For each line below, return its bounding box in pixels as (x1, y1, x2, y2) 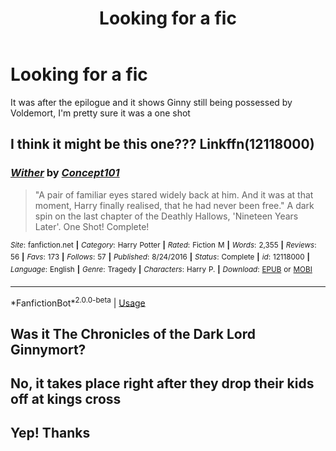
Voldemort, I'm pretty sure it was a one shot (10, 107, 191, 119)
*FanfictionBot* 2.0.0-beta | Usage (10, 295, 146, 309)
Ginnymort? (10, 341, 87, 358)
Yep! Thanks (10, 425, 91, 442)
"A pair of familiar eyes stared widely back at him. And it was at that (34, 188, 314, 201)
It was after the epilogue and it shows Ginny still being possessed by (10, 96, 293, 108)
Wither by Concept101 (10, 166, 120, 180)
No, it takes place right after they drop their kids (10, 375, 315, 392)
